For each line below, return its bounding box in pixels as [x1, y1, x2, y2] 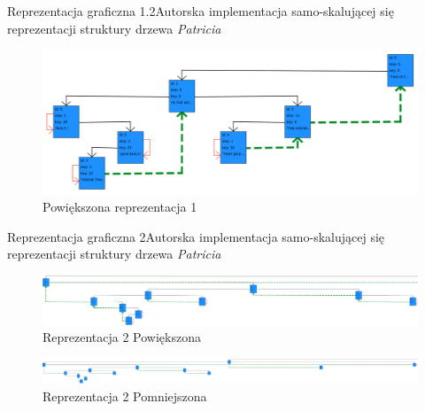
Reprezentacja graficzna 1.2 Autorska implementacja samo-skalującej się [7, 2, 394, 19]
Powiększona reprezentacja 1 [42, 197, 197, 215]
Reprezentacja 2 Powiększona [42, 328, 201, 346]
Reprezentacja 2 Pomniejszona [42, 386, 207, 405]
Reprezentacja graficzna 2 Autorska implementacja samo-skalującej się [7, 227, 385, 245]
